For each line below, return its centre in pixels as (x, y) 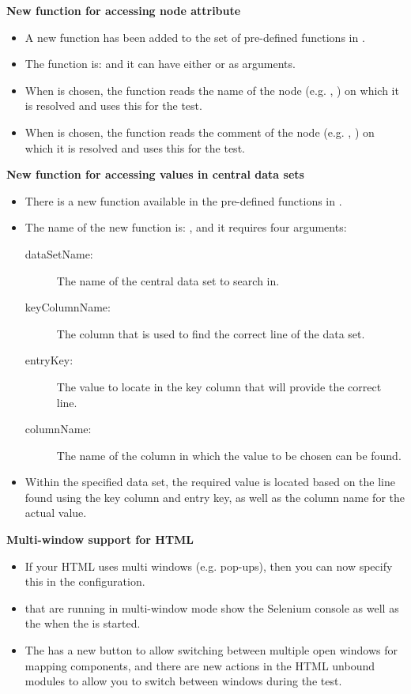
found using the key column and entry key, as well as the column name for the (215, 497)
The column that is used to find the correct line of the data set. (211, 333)
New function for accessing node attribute (124, 10)
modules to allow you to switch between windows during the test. (183, 681)
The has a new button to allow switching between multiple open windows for (211, 650)
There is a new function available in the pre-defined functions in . (183, 200)
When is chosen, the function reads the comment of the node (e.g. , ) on (200, 132)
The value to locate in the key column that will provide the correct (219, 386)
